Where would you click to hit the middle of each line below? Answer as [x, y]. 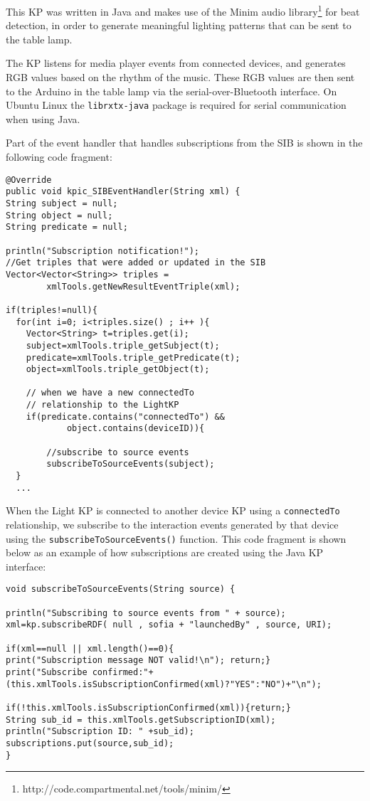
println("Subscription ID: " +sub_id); [100, 732]
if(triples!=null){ [52, 310]
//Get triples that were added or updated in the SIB [136, 263]
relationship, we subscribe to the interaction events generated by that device [172, 525]
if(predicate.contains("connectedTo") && [125, 417]
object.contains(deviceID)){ [136, 429]
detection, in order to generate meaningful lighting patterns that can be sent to [179, 25]
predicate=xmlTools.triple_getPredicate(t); [133, 357]
